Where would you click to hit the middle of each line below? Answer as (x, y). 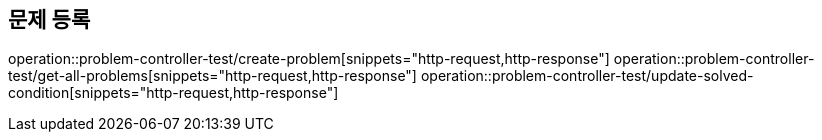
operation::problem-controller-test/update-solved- (587, 76)
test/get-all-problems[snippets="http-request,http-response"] (212, 76)
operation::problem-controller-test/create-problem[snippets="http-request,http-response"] (309, 59)
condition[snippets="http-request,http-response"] (173, 93)
